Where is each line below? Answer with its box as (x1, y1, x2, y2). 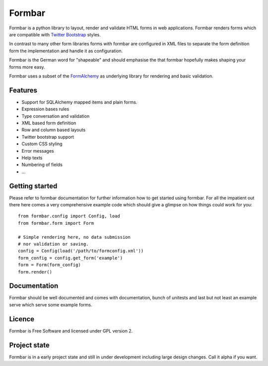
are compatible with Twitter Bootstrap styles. (9, 31, 101, 37)
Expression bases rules (21, 106, 69, 112)
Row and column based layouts (21, 127, 86, 133)
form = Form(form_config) (18, 262, 81, 268)
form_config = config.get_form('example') (18, 255, 123, 261)
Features (9, 86, 37, 94)
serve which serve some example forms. (9, 301, 92, 308)
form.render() (18, 269, 52, 274)
